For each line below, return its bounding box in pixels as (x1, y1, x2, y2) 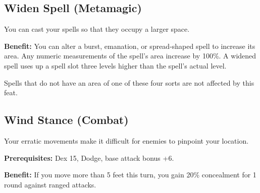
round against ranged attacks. (4, 179, 96, 189)
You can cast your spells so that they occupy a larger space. (4, 24, 190, 34)
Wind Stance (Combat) (4, 112, 129, 127)
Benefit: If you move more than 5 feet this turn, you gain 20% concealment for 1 (4, 169, 256, 180)
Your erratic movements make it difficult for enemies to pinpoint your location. (4, 135, 249, 146)
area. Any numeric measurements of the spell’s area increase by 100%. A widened (4, 50, 256, 61)
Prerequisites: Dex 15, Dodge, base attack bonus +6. (4, 152, 174, 163)
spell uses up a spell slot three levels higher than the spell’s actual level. (4, 60, 227, 71)
